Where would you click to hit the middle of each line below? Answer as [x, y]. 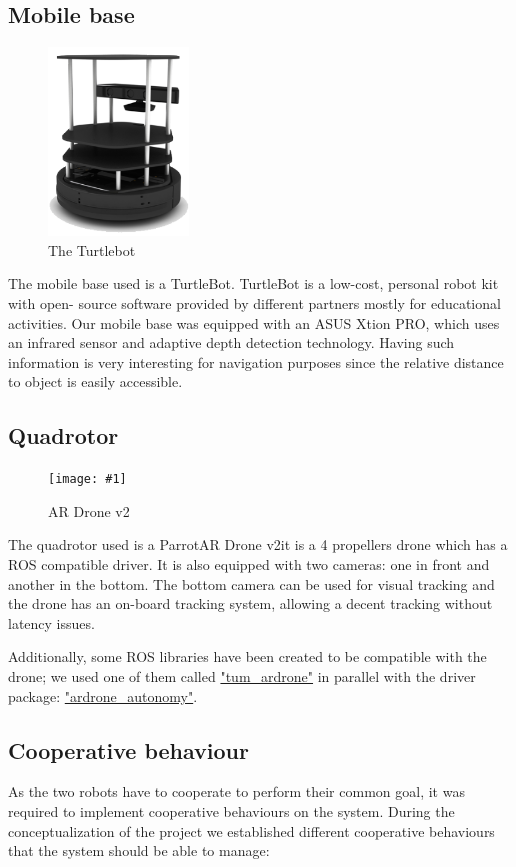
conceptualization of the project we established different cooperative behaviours [251, 830]
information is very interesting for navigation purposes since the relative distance [256, 361]
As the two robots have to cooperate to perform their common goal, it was [236, 791]
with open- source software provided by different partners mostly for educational [254, 302]
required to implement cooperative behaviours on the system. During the [231, 810]
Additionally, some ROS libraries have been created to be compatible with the [247, 656]
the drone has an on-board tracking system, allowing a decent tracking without [250, 603]
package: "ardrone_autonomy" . [103, 695]
